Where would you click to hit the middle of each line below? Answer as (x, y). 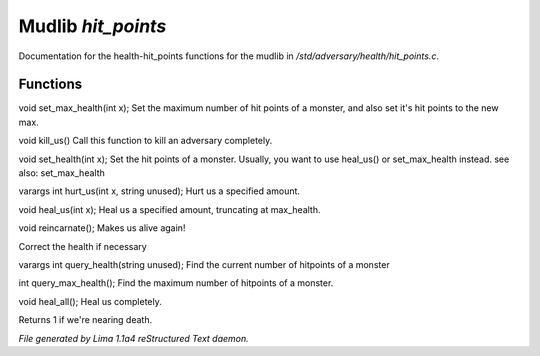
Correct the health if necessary (82, 246)
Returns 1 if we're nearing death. (85, 320)
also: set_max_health (61, 173)
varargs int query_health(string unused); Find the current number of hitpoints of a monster (204, 264)
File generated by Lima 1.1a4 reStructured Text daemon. (133, 338)
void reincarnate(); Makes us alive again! (102, 228)
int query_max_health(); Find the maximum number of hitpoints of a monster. (176, 283)
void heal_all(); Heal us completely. (90, 301)
